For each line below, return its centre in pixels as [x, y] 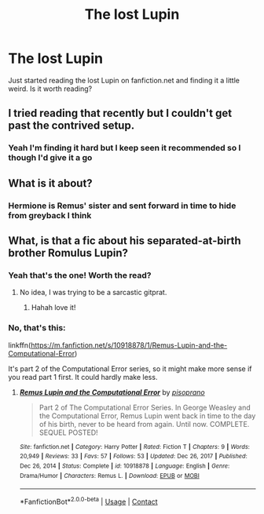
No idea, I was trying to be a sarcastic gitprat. [93, 293]
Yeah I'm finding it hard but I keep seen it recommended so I [125, 148]
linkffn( [20, 345]
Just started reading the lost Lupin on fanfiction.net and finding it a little [124, 80]
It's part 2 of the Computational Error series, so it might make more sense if [130, 368]
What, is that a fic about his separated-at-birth [125, 241]
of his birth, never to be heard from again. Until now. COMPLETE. [144, 424]
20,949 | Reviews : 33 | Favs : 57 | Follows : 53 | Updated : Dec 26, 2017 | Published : [133, 457]
